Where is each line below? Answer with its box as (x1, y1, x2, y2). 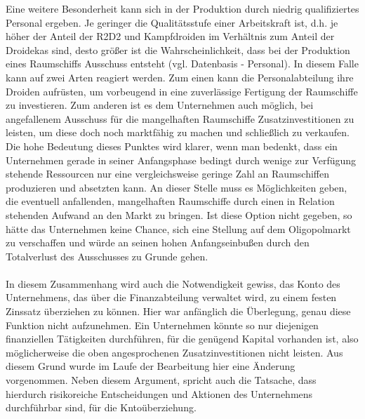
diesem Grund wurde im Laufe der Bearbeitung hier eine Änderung (6, 359, 296, 373)
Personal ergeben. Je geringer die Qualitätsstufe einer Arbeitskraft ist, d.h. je (6, 15, 338, 29)
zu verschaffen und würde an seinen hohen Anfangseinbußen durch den (6, 235, 310, 250)
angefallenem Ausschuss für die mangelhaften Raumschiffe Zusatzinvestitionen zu (6, 111, 354, 126)
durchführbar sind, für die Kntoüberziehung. (6, 400, 197, 415)
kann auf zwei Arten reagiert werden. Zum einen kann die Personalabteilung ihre (6, 69, 354, 84)
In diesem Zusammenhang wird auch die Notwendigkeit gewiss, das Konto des (6, 276, 340, 291)
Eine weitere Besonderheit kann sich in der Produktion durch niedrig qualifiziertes (6, 1, 359, 15)
